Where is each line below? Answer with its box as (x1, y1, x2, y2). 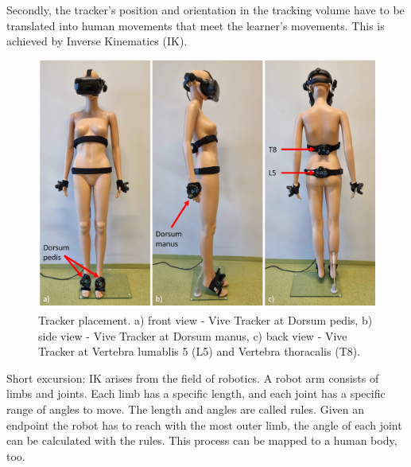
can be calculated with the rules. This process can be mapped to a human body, (6, 432, 397, 449)
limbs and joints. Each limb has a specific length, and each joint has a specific (6, 385, 386, 402)
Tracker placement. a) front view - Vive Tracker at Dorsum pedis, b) (38, 311, 373, 328)
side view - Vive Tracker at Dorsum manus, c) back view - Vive (38, 327, 347, 344)
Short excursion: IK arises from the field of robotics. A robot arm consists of (6, 369, 379, 386)
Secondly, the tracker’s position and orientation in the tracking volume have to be (6, 2, 405, 18)
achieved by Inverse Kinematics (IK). (6, 33, 188, 49)
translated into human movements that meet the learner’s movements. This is (6, 17, 385, 33)
